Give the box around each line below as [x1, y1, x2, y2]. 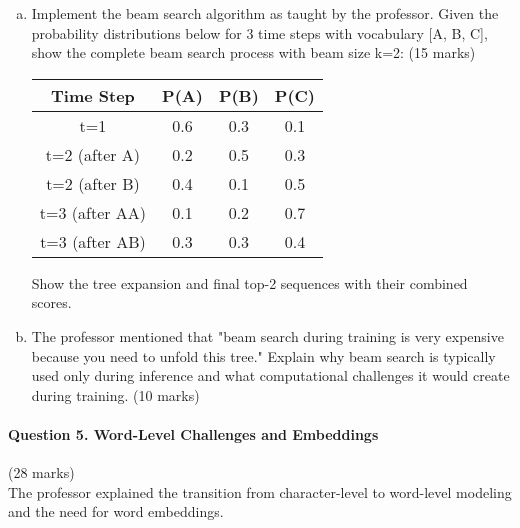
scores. [31, 292, 72, 313]
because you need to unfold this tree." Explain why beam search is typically [31, 345, 496, 366]
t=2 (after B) [46, 171, 140, 195]
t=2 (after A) [45, 142, 141, 166]
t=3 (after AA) [39, 200, 147, 224]
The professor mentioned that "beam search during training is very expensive [31, 325, 504, 346]
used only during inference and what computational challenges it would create [31, 365, 510, 386]
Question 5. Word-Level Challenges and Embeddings [8, 423, 379, 444]
